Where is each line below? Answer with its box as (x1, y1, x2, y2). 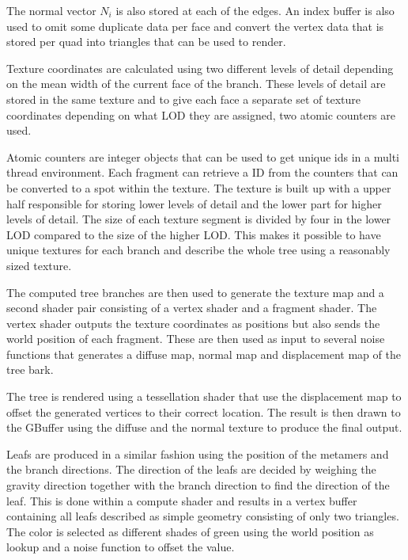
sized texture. (6, 257, 72, 273)
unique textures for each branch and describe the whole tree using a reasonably (6, 242, 391, 258)
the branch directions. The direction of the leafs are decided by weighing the (6, 461, 376, 478)
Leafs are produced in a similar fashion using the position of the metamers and (6, 445, 389, 462)
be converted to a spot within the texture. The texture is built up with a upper (6, 179, 391, 196)
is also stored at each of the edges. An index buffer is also (115, 2, 395, 18)
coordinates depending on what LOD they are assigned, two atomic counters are (6, 106, 395, 123)
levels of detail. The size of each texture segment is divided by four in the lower (6, 211, 391, 227)
